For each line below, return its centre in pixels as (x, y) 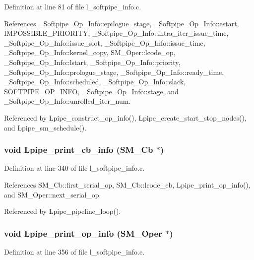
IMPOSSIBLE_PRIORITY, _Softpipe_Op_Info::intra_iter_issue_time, (116, 33)
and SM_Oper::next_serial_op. (53, 194)
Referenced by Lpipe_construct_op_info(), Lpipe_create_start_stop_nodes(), (125, 117)
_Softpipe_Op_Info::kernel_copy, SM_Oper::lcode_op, (90, 52)
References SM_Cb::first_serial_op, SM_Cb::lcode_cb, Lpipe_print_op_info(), (127, 184)
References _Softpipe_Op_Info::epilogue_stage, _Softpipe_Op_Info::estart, (122, 23)
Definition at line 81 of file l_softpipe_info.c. (73, 6)
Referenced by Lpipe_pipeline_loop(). (63, 211)
